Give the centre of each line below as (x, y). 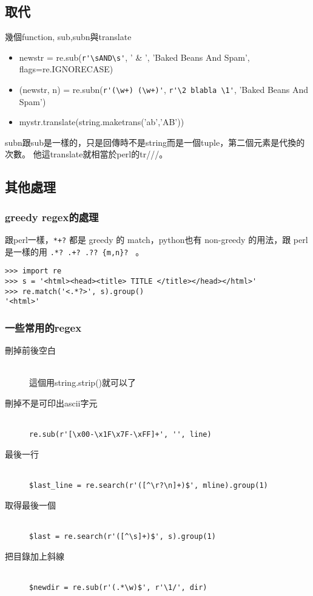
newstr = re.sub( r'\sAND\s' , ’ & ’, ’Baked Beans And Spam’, (134, 57)
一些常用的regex (43, 327)
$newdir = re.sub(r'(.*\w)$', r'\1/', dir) (118, 587)
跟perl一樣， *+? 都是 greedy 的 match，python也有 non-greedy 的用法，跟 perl (156, 240)
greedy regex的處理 (52, 217)
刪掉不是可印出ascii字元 (51, 403)
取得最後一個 (30, 505)
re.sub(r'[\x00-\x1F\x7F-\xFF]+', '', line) (120, 435)
